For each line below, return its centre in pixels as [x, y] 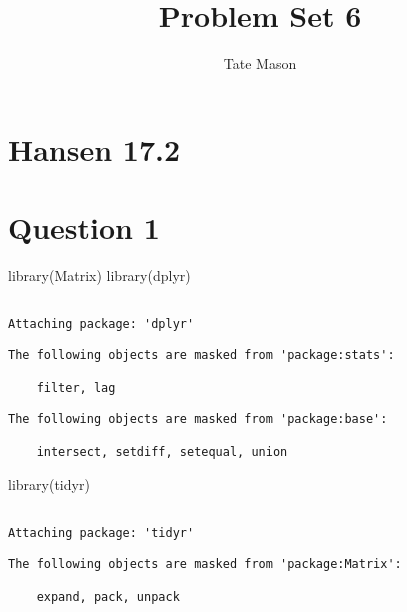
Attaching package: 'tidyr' [101, 533]
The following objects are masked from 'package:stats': [201, 354]
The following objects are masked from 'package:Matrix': [205, 563]
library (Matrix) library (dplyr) [99, 275]
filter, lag [76, 388]
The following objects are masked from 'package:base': [198, 418]
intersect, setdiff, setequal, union [162, 452]
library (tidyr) [49, 483]
